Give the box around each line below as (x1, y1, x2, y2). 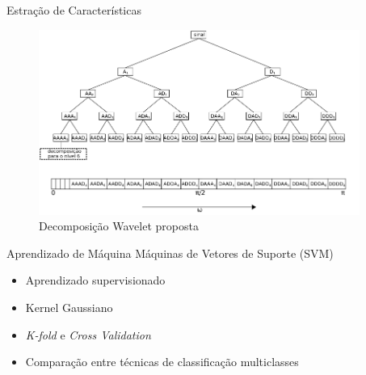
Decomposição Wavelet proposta (39, 217, 199, 234)
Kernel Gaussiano (25, 299, 113, 315)
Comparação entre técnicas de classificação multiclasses (25, 353, 299, 370)
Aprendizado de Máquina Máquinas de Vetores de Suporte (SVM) (6, 244, 334, 261)
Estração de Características (6, 2, 141, 18)
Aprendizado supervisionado (25, 272, 166, 289)
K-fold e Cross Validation (25, 326, 151, 343)
